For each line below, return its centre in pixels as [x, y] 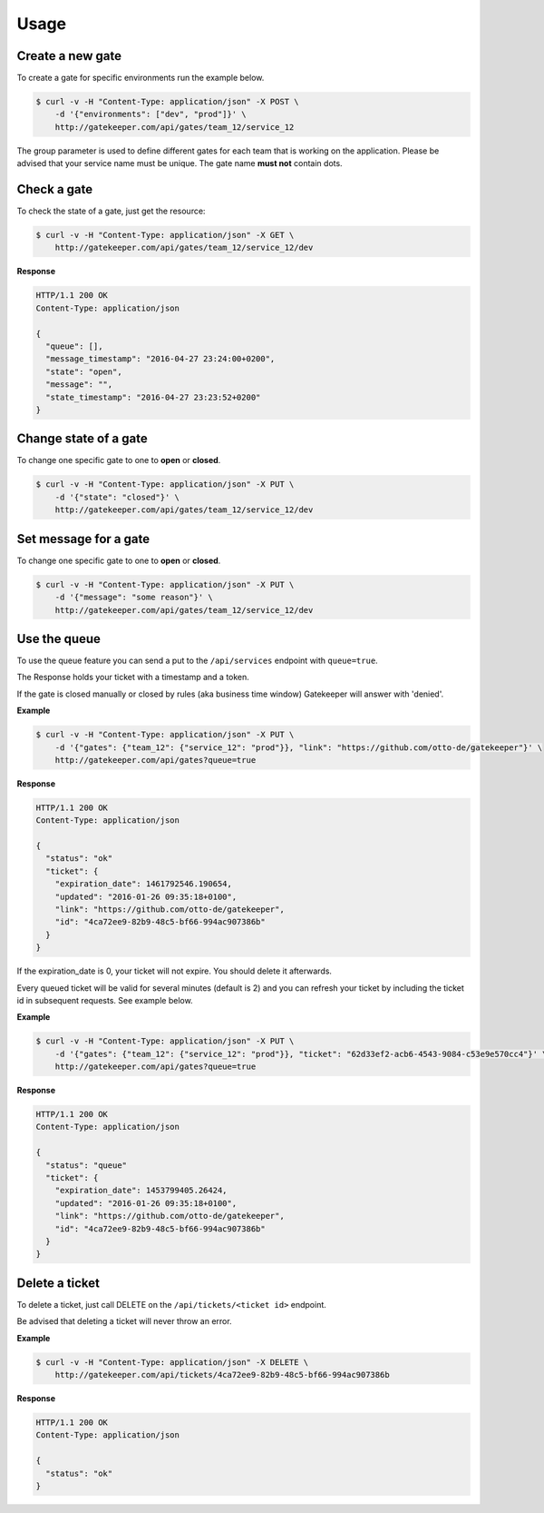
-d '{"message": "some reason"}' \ [134, 598]
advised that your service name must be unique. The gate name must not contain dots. [180, 163]
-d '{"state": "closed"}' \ [117, 497]
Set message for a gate [83, 539]
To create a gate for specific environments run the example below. [141, 78]
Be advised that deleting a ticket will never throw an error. [124, 1321]
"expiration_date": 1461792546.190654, [144, 884]
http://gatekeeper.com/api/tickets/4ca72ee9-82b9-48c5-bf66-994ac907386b [222, 1375]
